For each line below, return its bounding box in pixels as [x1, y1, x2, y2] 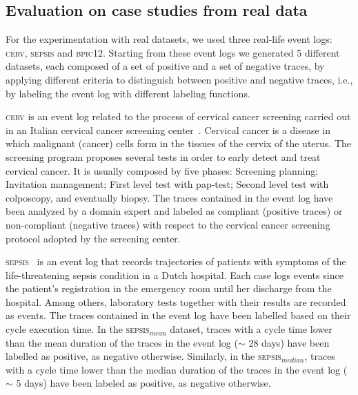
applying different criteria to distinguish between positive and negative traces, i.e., [6, 72, 353, 86]
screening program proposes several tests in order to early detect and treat [6, 149, 321, 164]
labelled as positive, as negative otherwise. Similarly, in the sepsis [6, 349, 281, 363]
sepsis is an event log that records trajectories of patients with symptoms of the [6, 254, 346, 269]
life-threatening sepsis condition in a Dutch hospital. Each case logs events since [6, 267, 344, 282]
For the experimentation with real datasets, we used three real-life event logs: [6, 32, 332, 46]
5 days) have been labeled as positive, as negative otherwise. [16, 376, 271, 390]
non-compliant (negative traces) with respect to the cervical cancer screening [6, 217, 330, 231]
